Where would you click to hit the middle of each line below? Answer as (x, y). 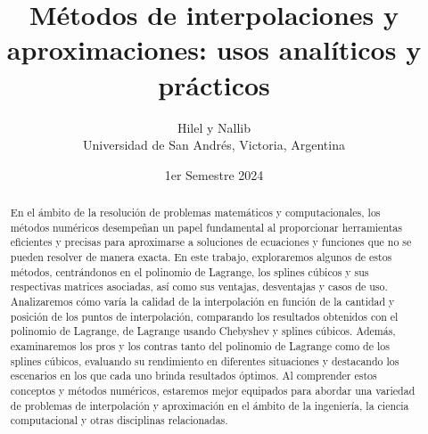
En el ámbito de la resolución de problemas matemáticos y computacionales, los (195, 213)
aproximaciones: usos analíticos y (214, 49)
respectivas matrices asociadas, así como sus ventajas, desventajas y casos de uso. (199, 287)
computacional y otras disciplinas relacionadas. (119, 420)
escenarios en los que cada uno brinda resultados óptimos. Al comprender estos (193, 376)
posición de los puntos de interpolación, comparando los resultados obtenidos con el (204, 316)
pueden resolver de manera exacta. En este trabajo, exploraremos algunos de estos (201, 257)
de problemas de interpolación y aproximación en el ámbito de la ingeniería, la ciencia (210, 405)
